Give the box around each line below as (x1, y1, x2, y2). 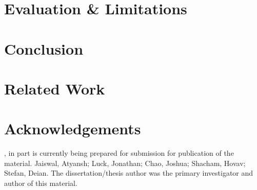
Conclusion (4, 38, 84, 59)
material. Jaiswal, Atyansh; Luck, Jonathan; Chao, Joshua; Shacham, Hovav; (4, 157, 246, 168)
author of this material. (4, 178, 77, 188)
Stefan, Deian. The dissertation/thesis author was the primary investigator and (4, 168, 253, 178)
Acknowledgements (4, 118, 141, 139)
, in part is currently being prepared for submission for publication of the (4, 148, 234, 158)
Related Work (4, 78, 105, 99)
